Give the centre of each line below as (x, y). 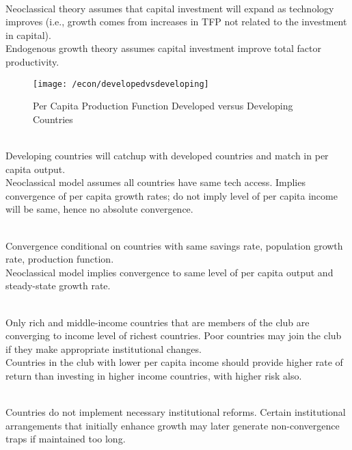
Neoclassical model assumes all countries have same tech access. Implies (155, 182)
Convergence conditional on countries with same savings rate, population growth (174, 245)
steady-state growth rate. (58, 286)
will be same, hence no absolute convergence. (99, 209)
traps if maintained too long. (66, 439)
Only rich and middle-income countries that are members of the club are (158, 322)
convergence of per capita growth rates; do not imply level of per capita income (172, 195)
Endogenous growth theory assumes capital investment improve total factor (163, 48)
